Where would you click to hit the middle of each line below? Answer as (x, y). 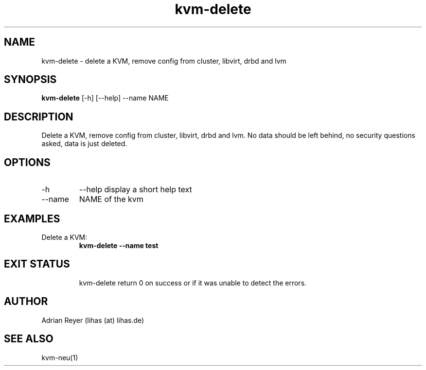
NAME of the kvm (111, 199)
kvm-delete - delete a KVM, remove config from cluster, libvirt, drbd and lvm (164, 61)
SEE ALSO (29, 339)
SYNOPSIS (30, 80)
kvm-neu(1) (60, 357)
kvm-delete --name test (119, 245)
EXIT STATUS (37, 264)
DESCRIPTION (39, 117)
